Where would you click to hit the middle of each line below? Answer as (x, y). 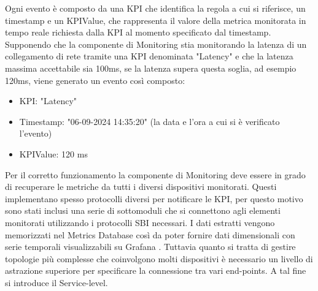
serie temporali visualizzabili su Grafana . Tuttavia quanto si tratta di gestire (150, 247)
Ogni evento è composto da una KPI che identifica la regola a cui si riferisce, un (155, 8)
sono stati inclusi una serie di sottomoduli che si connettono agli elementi (143, 210)
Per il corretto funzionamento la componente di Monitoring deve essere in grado (155, 174)
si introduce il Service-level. (56, 282)
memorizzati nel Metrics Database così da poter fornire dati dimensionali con (150, 234)
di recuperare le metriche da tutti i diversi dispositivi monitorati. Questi (141, 187)
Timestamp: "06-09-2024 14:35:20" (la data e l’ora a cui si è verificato (149, 121)
